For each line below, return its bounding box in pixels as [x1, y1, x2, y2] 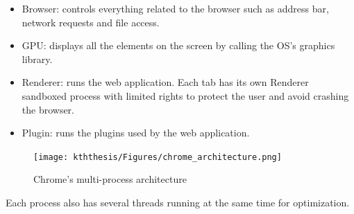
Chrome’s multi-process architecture [33, 172, 187, 186]
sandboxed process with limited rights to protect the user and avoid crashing [22, 88, 349, 102]
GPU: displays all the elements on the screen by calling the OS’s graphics [22, 38, 335, 53]
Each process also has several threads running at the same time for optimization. [6, 195, 350, 209]
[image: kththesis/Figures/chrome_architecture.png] [33, 152, 282, 162]
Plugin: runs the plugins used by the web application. [22, 125, 250, 140]
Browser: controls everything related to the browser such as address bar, [22, 1, 329, 15]
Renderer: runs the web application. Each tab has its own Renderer [22, 75, 309, 89]
